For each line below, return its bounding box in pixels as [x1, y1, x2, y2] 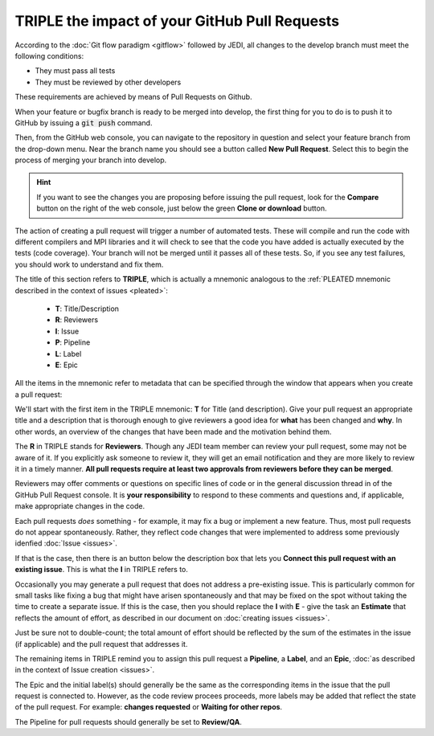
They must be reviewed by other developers [35, 77, 182, 87]
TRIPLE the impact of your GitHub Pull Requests [14, 12, 340, 30]
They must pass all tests [35, 66, 116, 76]
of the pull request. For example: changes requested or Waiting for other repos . [14, 702, 283, 712]
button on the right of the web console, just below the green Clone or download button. [36, 203, 327, 213]
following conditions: [14, 51, 84, 60]
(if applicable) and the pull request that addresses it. [14, 639, 188, 648]
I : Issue [55, 326, 80, 336]
